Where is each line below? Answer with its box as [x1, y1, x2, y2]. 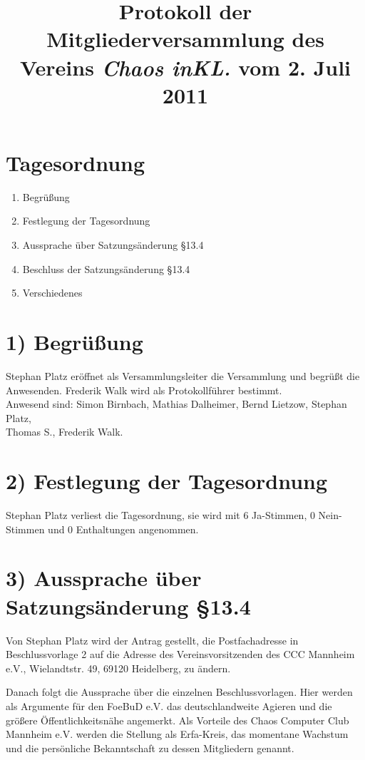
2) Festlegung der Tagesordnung [6, 466, 328, 495]
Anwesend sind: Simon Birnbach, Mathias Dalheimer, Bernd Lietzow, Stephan [6, 396, 347, 411]
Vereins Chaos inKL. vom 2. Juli [19, 52, 351, 82]
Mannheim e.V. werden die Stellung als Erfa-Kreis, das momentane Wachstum [6, 726, 349, 741]
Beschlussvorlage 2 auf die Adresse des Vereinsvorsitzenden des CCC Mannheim [6, 647, 355, 662]
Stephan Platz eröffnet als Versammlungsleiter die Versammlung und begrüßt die [6, 368, 360, 383]
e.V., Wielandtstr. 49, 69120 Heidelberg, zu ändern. [6, 660, 231, 675]
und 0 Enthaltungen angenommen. [48, 521, 199, 536]
